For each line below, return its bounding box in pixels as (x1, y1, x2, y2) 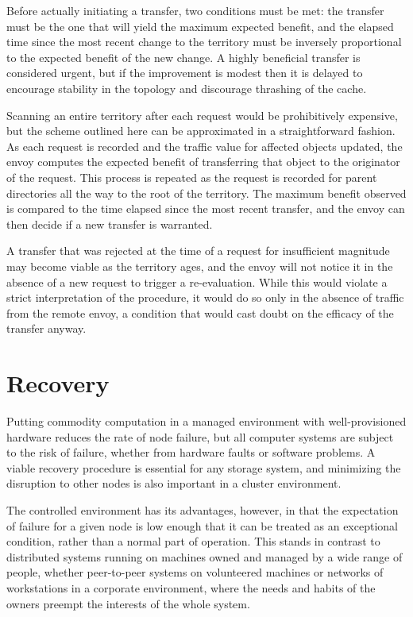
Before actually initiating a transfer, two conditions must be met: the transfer (6, 2, 384, 18)
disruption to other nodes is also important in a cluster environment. (6, 475, 342, 492)
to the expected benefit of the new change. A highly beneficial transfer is (6, 48, 361, 65)
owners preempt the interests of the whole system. (6, 595, 250, 611)
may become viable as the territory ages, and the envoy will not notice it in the (6, 257, 393, 274)
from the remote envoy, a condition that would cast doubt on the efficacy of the (6, 304, 394, 321)
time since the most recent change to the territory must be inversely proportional (6, 33, 402, 50)
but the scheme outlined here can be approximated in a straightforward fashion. (6, 122, 396, 139)
